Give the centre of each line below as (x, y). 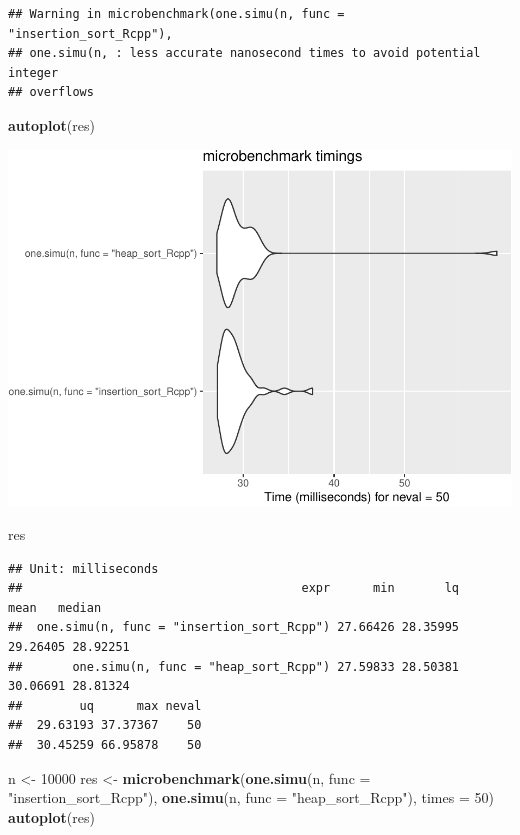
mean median (55, 607)
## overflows (51, 92)
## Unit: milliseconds (83, 568)
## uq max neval (105, 705)
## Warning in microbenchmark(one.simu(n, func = (176, 14)
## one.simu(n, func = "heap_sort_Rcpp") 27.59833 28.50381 (234, 666)
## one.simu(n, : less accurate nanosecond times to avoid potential (244, 53)
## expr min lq (234, 588)
